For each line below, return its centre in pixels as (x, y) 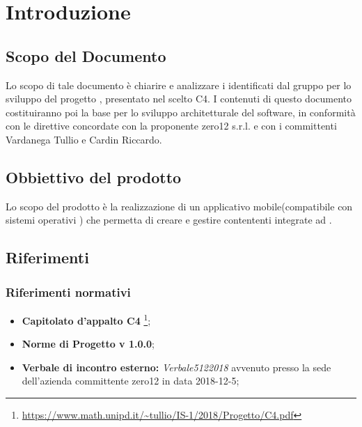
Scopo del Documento (86, 55)
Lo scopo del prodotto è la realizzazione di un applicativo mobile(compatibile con (179, 206)
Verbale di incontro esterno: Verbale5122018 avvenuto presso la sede (176, 367)
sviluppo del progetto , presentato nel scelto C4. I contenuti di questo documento (179, 99)
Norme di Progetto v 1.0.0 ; (88, 344)
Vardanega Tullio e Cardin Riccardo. (84, 139)
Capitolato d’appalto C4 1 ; (86, 319)
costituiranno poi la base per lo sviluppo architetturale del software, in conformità (181, 112)
